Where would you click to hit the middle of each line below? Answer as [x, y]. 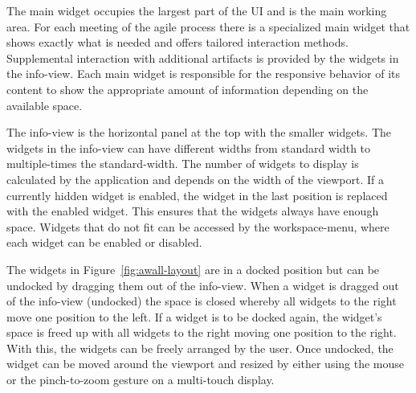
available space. [45, 105]
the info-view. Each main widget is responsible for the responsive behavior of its [204, 74]
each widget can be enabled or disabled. [104, 242]
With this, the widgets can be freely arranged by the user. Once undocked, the [200, 348]
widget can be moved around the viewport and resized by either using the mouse [206, 364]
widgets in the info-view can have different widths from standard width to [189, 147]
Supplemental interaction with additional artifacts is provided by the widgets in [203, 57]
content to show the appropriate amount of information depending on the [188, 89]
